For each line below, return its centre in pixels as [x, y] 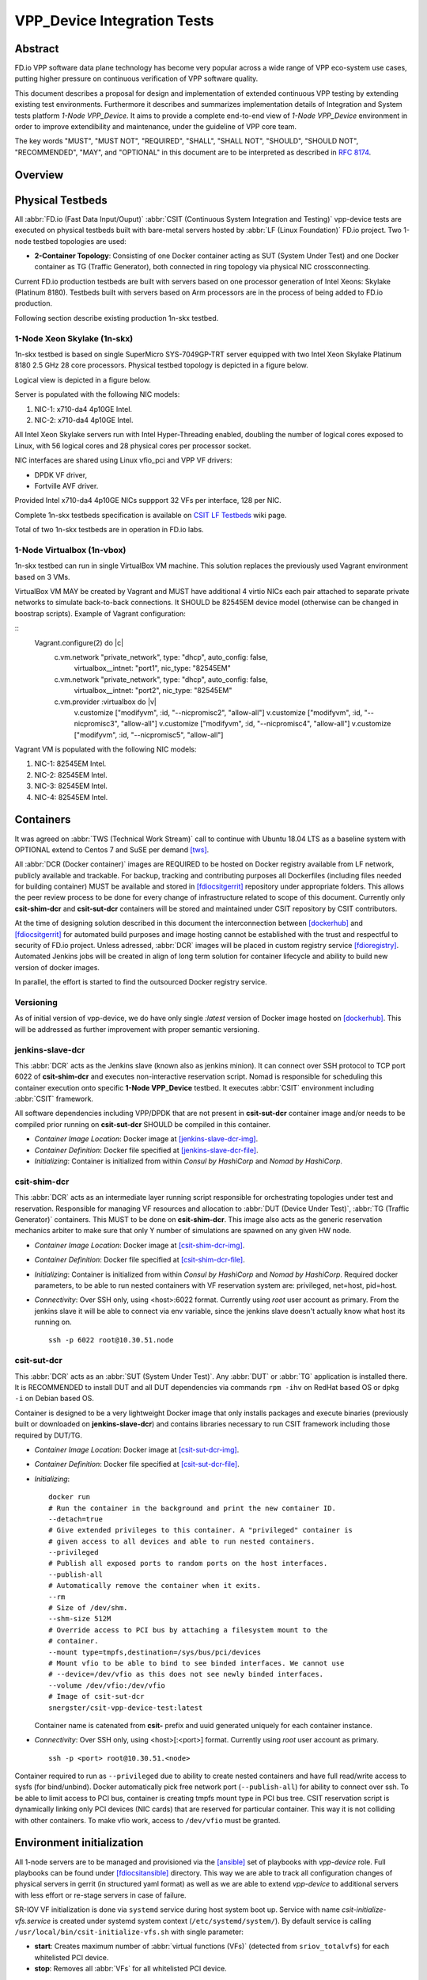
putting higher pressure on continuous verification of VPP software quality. [136, 78]
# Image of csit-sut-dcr [96, 1696]
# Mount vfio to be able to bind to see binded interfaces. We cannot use [196, 1663]
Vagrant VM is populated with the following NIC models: [106, 749]
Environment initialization [79, 1843]
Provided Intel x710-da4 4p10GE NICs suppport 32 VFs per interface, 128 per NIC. [148, 501]
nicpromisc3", [96, 724]
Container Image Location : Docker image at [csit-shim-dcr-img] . [140, 1245]
